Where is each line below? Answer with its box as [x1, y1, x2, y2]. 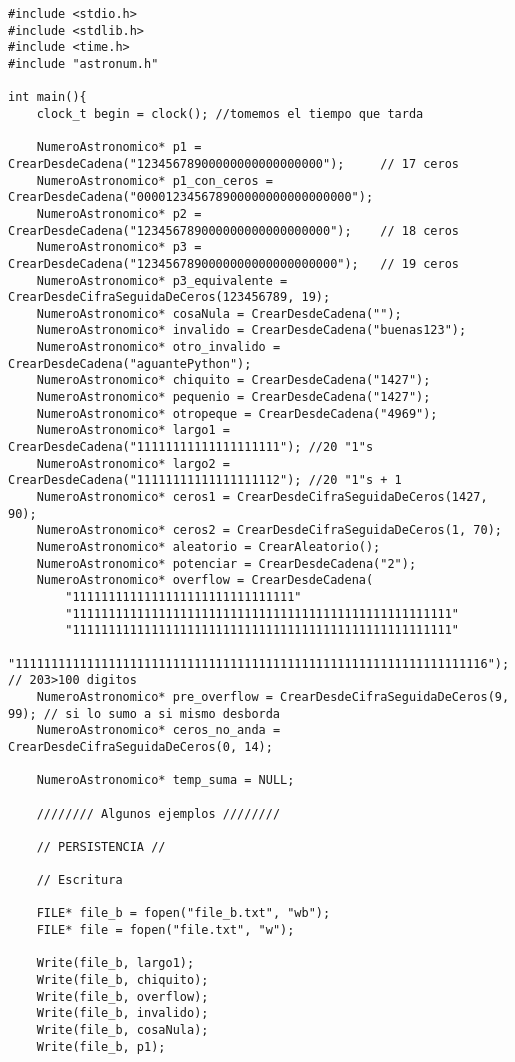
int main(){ [8, 90, 87, 105]
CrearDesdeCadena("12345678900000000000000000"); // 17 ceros [8, 156, 460, 171]
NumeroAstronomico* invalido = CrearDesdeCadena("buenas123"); [36, 323, 467, 338]
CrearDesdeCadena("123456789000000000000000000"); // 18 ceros [8, 223, 460, 238]
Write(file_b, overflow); [36, 989, 209, 1004]
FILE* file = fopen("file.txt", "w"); [36, 923, 295, 938]
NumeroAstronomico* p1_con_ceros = [36, 173, 273, 188]
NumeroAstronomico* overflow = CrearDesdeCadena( [36, 573, 374, 588]
